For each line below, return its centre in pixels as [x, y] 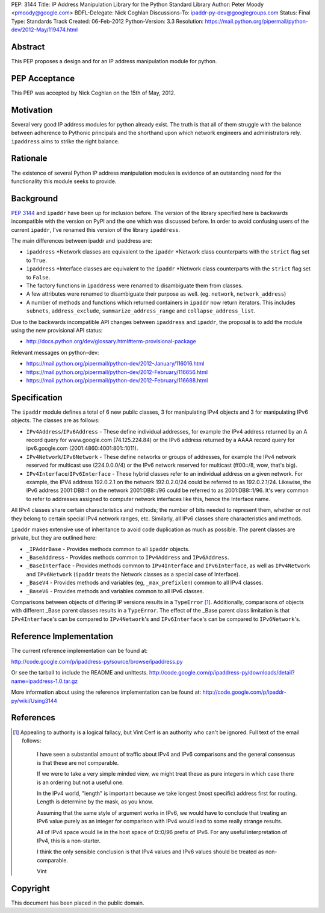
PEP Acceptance [43, 78]
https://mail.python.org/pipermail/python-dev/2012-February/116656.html [117, 372]
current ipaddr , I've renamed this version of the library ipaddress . [96, 229]
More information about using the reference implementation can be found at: [106, 692]
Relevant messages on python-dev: [55, 352]
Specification [37, 397]
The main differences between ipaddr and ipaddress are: [82, 241]
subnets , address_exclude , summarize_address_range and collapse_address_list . [141, 311]
